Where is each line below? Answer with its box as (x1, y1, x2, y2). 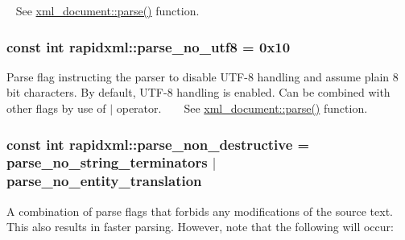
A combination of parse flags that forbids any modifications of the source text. (6, 202, 394, 219)
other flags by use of (6, 100, 106, 116)
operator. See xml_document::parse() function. (116, 100, 368, 116)
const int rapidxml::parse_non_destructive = (6, 134, 310, 154)
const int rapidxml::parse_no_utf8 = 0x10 (6, 36, 291, 56)
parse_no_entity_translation (6, 171, 202, 191)
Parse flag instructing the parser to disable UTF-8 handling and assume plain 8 (6, 68, 399, 85)
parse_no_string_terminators (6, 152, 208, 172)
